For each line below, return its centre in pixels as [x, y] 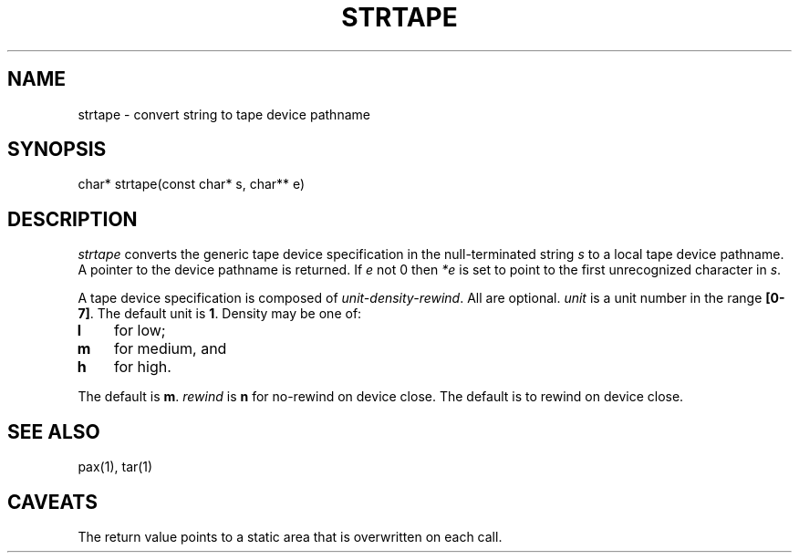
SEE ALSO [54, 431]
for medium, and [171, 349]
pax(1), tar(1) [115, 467]
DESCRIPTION [73, 219]
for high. [143, 367]
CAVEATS [52, 502]
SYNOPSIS [57, 150]
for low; [140, 331]
